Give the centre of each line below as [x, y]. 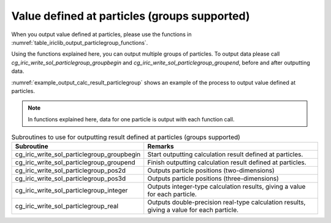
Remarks [161, 146]
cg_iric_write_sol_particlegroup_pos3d [70, 179]
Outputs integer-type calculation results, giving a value [226, 187]
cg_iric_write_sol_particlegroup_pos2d [70, 170]
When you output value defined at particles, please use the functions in [101, 34]
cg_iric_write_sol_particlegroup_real [67, 206]
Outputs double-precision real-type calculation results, [226, 202]
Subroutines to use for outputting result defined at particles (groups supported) [126, 137]
